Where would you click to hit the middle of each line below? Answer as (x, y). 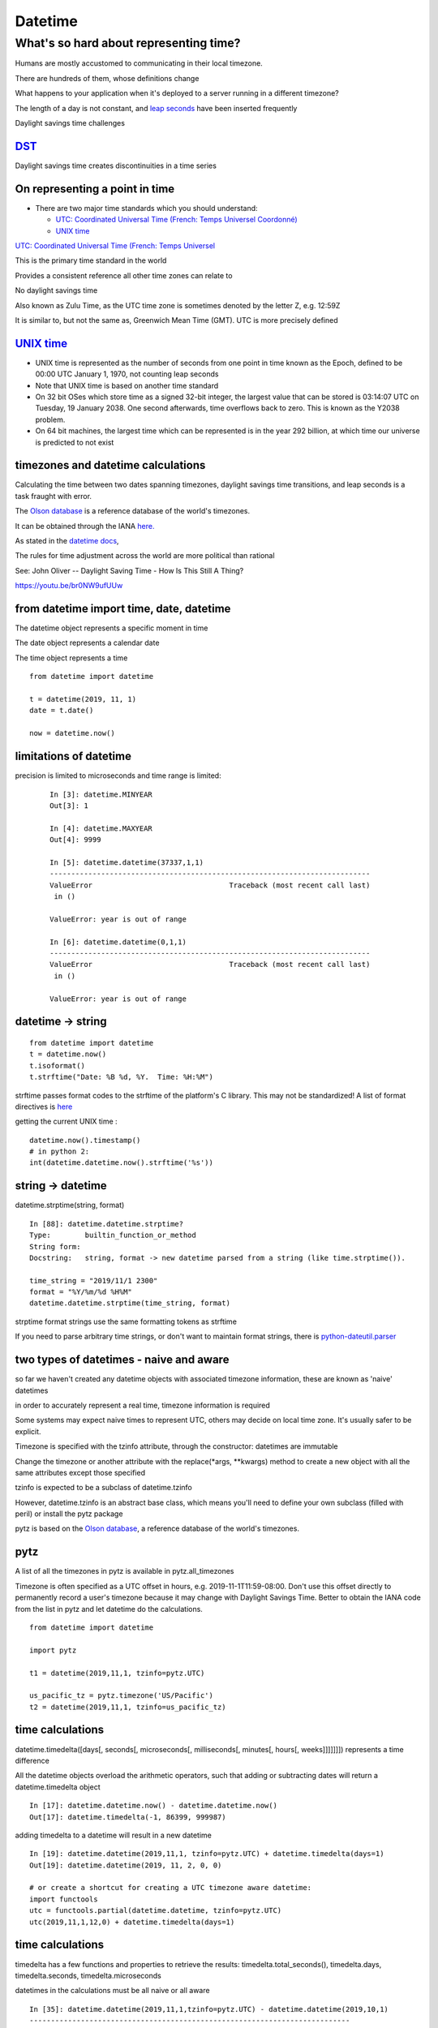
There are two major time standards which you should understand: (147, 208)
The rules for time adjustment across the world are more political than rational (145, 556)
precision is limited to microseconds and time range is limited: (118, 776)
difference (32, 1760)
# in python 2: (60, 1151)
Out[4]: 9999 (75, 840)
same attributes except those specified (80, 1472)
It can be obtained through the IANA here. (85, 526)
